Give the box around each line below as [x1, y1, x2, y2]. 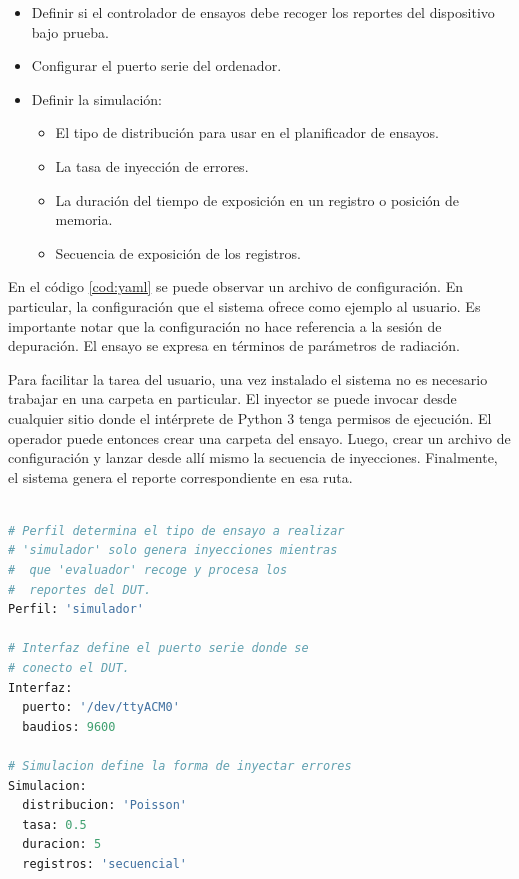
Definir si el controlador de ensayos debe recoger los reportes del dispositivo [31, 2, 495, 22]
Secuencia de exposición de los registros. [55, 242, 301, 263]
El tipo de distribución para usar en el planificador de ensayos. [55, 122, 439, 143]
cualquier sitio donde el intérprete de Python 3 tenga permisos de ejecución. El [8, 407, 492, 428]
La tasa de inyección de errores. [55, 155, 249, 176]
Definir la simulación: [31, 88, 163, 109]
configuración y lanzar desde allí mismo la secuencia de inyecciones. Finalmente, [8, 447, 498, 468]
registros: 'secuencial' [22, 856, 187, 871]
